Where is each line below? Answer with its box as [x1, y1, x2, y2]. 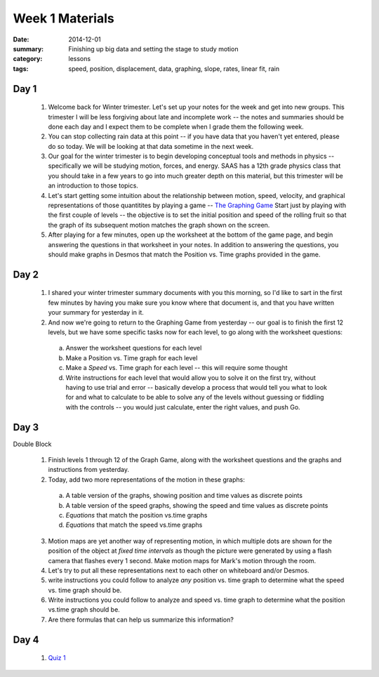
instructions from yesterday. [48, 466, 130, 474]
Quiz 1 [48, 654, 66, 662]
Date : [13, 35, 29, 44]
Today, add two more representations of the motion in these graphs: [48, 475, 245, 484]
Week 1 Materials [13, 11, 115, 26]
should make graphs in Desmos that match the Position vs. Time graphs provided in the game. [48, 250, 321, 258]
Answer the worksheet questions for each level [65, 344, 202, 353]
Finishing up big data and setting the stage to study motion [68, 44, 239, 53]
